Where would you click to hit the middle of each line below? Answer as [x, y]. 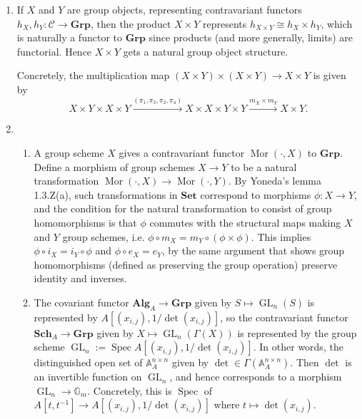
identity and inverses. [80, 278]
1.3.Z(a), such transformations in [106, 194]
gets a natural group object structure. [206, 51]
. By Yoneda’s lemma [275, 181]
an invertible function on [88, 377]
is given [330, 75]
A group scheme [69, 152]
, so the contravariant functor [284, 317]
